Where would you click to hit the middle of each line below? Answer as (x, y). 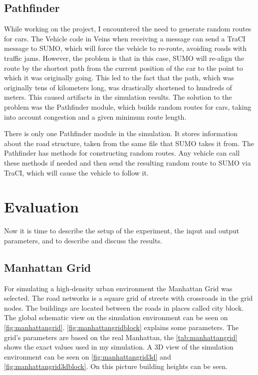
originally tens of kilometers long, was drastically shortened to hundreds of (118, 87)
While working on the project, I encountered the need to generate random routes (128, 29)
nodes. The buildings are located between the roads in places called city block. (124, 307)
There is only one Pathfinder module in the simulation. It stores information (121, 133)
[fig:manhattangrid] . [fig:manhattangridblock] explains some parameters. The (122, 327)
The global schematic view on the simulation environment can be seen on (116, 317)
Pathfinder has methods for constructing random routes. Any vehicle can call (122, 153)
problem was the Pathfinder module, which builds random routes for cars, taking (128, 106)
